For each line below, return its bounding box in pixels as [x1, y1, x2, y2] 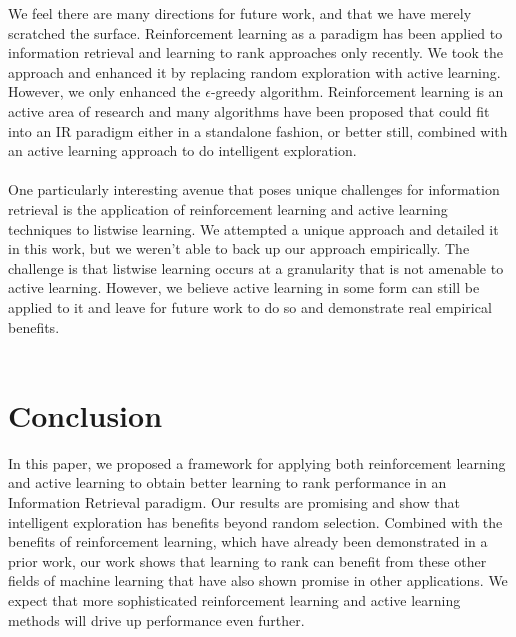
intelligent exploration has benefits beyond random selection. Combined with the [8, 511, 503, 532]
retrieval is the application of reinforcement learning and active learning [8, 198, 448, 219]
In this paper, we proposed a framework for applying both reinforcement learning [8, 452, 506, 473]
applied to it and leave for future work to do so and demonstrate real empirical [8, 296, 492, 317]
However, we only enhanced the [8, 81, 201, 102]
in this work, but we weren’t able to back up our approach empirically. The [8, 238, 470, 259]
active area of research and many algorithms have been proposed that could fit [8, 100, 490, 121]
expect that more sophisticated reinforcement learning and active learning [8, 589, 461, 610]
